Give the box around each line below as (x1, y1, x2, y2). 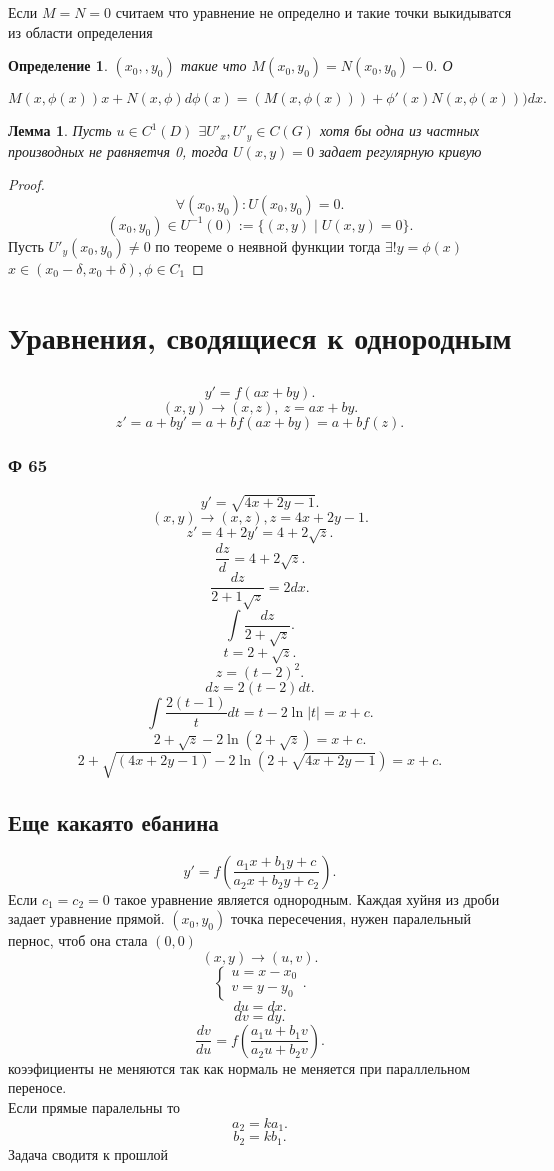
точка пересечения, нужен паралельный (230, 908, 471, 929)
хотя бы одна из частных (319, 120, 480, 141)
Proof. (8, 174, 45, 195)
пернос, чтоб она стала (8, 930, 148, 951)
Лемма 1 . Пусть (8, 120, 112, 141)
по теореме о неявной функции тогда (155, 235, 381, 256)
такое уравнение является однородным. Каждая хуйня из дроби (114, 888, 500, 909)
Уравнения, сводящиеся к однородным (8, 316, 512, 357)
